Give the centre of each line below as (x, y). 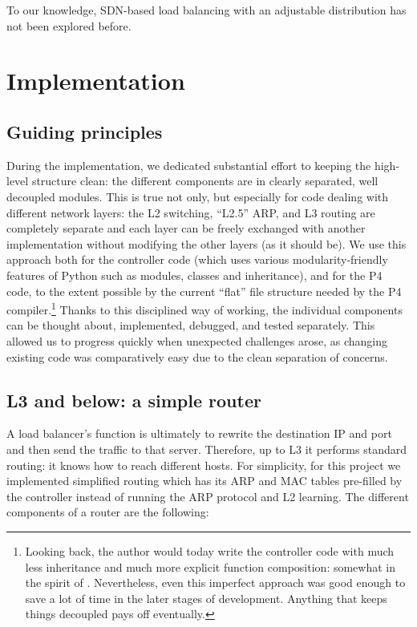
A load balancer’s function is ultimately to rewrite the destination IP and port (199, 433)
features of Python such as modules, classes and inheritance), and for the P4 (194, 275)
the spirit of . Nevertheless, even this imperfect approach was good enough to (215, 583)
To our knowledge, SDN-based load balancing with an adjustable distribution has (206, 10)
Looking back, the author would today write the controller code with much (210, 550)
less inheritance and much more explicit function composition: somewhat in (211, 566)
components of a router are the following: (108, 512)
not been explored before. (69, 25)
